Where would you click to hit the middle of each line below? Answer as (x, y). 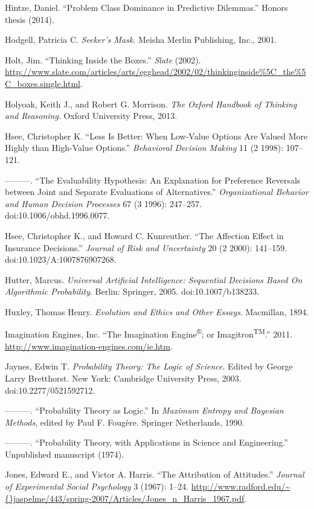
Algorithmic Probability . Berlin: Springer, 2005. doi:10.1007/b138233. (132, 291)
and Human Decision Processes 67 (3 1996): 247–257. (103, 203)
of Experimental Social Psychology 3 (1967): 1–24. (97, 486)
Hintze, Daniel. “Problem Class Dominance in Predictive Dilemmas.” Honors (146, 7)
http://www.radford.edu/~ (241, 486)
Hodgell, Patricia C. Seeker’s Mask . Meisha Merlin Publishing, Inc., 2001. (141, 40)
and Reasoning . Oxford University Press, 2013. (91, 116)
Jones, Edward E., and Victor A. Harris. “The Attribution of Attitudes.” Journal (155, 474)
